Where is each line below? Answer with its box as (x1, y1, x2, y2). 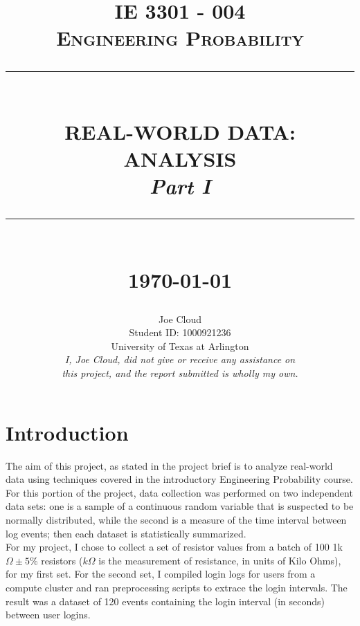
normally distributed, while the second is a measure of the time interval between (6, 512, 347, 526)
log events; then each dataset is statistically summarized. (6, 526, 246, 540)
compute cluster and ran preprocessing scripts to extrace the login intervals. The (6, 580, 348, 594)
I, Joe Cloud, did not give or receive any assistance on (64, 352, 296, 367)
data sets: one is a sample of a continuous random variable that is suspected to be (6, 499, 354, 513)
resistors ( (41, 553, 83, 567)
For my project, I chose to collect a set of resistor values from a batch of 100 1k (6, 540, 343, 554)
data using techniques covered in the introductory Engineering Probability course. (6, 472, 353, 486)
